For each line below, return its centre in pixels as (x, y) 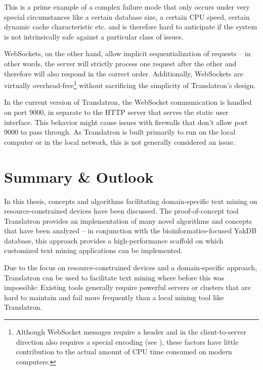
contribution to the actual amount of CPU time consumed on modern (124, 352)
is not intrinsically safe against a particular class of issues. (94, 36)
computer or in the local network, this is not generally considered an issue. (120, 141)
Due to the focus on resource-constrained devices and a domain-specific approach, (131, 268)
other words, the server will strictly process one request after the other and (120, 63)
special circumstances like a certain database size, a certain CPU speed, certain (127, 16)
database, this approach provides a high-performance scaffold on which (114, 240)
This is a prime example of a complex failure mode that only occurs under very (127, 7)
